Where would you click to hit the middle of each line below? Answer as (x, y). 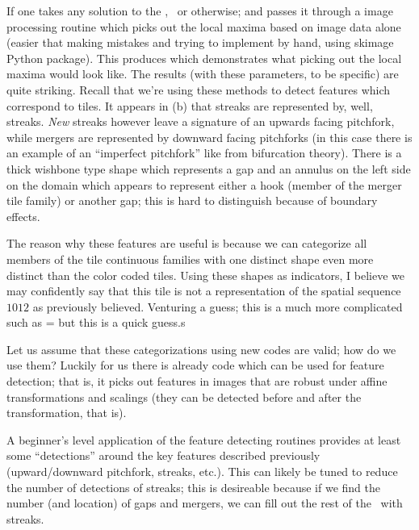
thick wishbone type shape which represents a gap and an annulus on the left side (209, 168)
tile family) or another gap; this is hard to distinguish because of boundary (192, 200)
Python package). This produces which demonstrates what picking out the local (204, 58)
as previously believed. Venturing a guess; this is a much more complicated (218, 306)
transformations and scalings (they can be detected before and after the (184, 396)
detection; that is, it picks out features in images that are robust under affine (197, 381)
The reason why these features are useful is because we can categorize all (187, 243)
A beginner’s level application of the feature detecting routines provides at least (204, 439)
